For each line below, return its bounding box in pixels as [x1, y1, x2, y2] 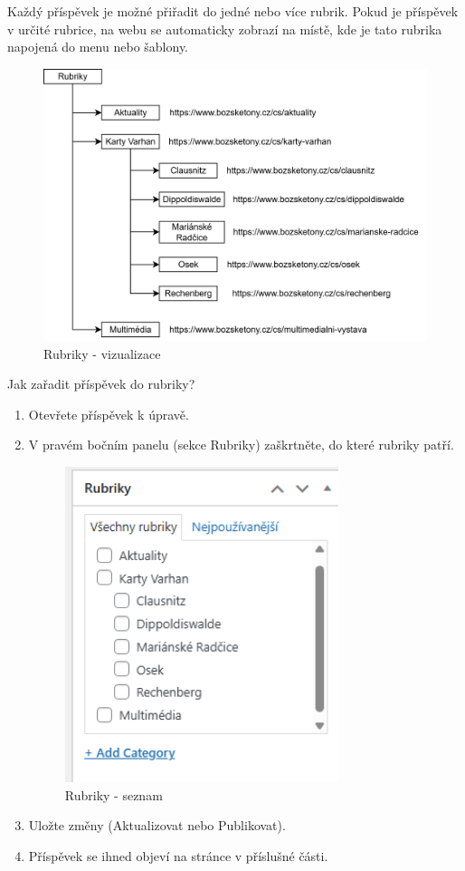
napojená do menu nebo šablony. [7, 37, 189, 56]
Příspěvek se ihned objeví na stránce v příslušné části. [28, 846, 328, 865]
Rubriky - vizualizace [43, 344, 161, 363]
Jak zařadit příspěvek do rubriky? [7, 374, 195, 393]
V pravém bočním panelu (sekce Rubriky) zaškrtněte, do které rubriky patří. [28, 435, 454, 454]
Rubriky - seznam [64, 785, 163, 804]
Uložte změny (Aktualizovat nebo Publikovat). [28, 816, 286, 835]
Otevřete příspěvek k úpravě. [28, 404, 189, 423]
